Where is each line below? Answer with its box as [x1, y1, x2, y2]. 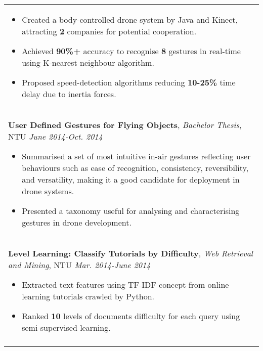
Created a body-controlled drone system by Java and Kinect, [22, 14, 238, 25]
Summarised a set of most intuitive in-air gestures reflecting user [22, 150, 251, 162]
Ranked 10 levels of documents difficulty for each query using [22, 310, 240, 322]
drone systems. [22, 185, 74, 197]
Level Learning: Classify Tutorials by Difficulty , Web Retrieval [8, 247, 253, 259]
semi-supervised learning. [22, 322, 111, 333]
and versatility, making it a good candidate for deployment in [22, 173, 240, 185]
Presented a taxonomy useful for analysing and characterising [22, 205, 240, 216]
